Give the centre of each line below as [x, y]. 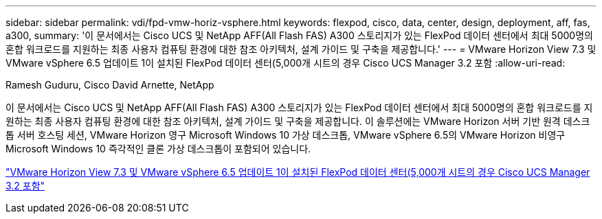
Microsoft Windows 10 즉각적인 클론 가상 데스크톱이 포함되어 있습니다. [158, 149]
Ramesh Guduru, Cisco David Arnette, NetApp [110, 85]
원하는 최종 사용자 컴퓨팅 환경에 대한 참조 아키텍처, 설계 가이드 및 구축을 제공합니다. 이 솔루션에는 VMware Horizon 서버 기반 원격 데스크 [298, 121]
